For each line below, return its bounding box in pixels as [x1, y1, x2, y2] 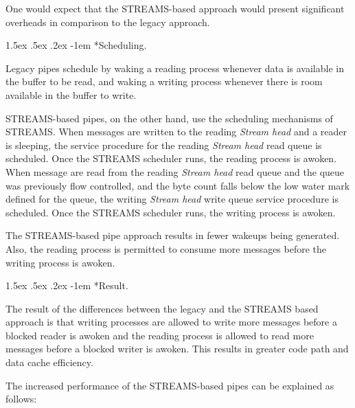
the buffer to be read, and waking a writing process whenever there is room [5, 74, 323, 89]
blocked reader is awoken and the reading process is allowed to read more [5, 328, 314, 342]
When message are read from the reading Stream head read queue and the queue [5, 164, 345, 179]
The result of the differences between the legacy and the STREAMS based [5, 301, 319, 315]
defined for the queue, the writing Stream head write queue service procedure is [5, 192, 339, 206]
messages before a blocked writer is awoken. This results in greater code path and [5, 341, 349, 356]
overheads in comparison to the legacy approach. [5, 14, 210, 29]
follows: [5, 392, 37, 406]
